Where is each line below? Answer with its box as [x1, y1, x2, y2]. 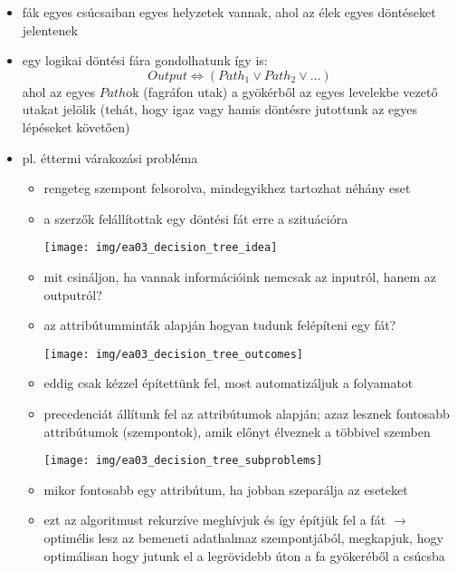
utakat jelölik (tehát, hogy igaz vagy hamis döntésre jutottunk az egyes [22, 100, 418, 119]
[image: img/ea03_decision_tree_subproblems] [43, 454, 323, 468]
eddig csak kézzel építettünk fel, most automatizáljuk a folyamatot [43, 373, 414, 392]
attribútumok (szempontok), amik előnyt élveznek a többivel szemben [43, 421, 431, 440]
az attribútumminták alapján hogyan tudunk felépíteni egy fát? [43, 315, 396, 334]
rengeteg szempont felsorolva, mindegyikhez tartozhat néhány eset [43, 179, 411, 198]
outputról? [43, 285, 102, 304]
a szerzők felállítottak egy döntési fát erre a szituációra [43, 208, 348, 227]
